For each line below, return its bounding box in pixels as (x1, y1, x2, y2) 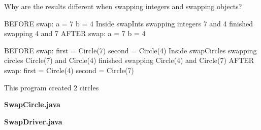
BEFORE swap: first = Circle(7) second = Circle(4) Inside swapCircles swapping (4, 45, 257, 55)
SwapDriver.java (4, 116, 62, 126)
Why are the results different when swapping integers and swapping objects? (4, 1, 242, 11)
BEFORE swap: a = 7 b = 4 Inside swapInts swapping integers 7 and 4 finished (4, 18, 253, 28)
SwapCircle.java (4, 99, 60, 110)
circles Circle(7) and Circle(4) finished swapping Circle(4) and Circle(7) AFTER (4, 55, 254, 66)
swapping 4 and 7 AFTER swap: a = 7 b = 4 (4, 28, 146, 39)
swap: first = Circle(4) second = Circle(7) (4, 64, 134, 75)
